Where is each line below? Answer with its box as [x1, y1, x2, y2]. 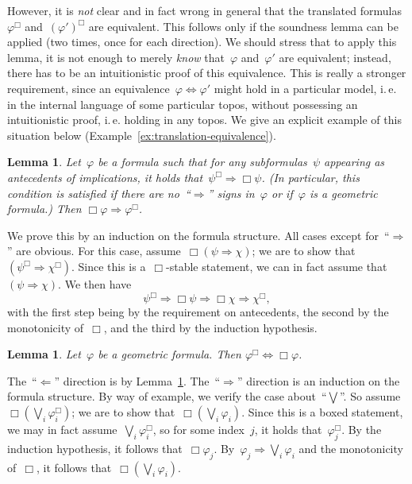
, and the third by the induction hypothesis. [103, 319, 318, 335]
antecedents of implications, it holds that [7, 168, 203, 185]
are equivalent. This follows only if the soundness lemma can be [88, 17, 399, 34]
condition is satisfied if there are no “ [7, 184, 191, 201]
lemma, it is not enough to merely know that [7, 48, 225, 65]
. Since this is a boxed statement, [241, 403, 403, 420]
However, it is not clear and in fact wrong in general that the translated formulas [7, 2, 402, 18]
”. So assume [339, 388, 401, 405]
